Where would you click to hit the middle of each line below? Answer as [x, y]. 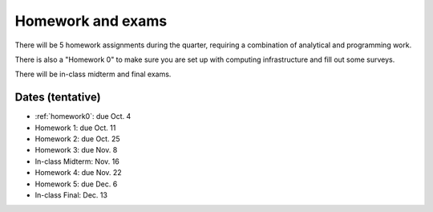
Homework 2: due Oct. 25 [77, 139]
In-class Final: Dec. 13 [71, 195]
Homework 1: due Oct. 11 [75, 128]
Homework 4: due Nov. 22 [78, 173]
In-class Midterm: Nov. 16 [77, 161]
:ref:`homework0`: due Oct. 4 [83, 116]
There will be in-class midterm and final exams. [93, 74]
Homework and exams [91, 21]
